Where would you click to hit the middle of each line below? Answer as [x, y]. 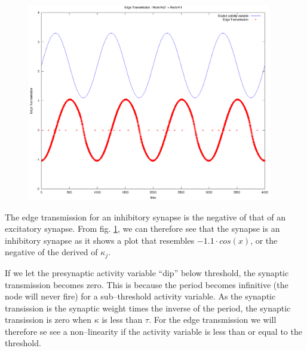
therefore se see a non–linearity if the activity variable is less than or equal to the [153, 331]
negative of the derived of [51, 252]
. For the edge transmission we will [213, 320]
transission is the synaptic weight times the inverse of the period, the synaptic [148, 308]
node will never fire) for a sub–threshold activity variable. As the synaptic [140, 296]
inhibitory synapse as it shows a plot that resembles [100, 240]
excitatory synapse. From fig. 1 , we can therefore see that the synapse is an [142, 229]
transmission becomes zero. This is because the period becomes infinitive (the [147, 284]
